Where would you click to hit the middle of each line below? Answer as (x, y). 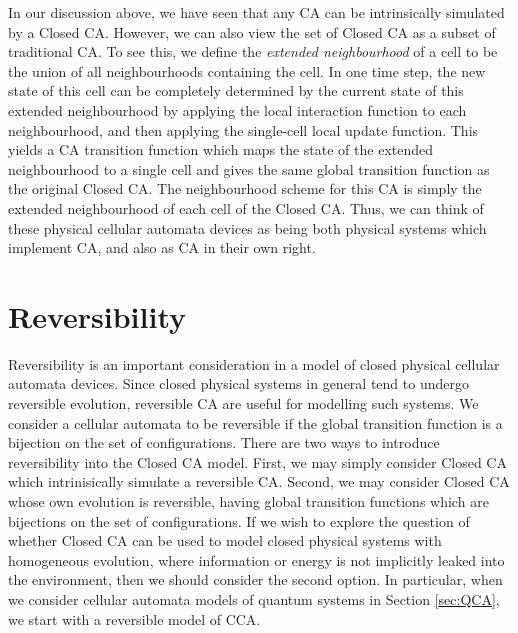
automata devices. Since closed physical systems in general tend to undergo (238, 383)
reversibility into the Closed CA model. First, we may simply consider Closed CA (257, 461)
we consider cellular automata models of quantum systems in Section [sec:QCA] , (254, 598)
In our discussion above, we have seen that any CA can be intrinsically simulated (256, 12)
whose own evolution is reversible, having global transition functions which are (248, 501)
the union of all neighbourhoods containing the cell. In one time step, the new (247, 70)
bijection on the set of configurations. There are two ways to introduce (224, 442)
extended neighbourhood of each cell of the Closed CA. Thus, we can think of (246, 207)
